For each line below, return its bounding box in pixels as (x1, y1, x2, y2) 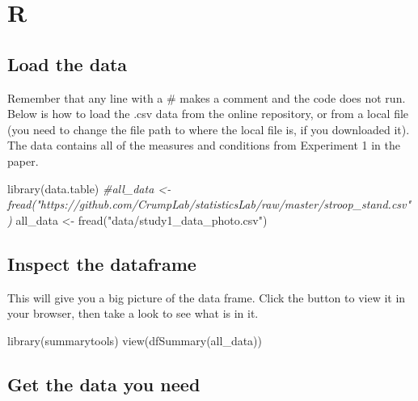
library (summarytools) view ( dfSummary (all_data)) (7, 331, 263, 348)
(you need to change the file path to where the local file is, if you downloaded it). (7, 120, 410, 137)
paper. (7, 152, 39, 169)
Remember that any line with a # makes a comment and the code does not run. (7, 89, 406, 106)
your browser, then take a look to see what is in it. (7, 305, 259, 322)
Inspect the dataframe (7, 251, 196, 276)
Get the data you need (7, 371, 201, 396)
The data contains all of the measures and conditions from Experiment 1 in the (7, 137, 400, 154)
